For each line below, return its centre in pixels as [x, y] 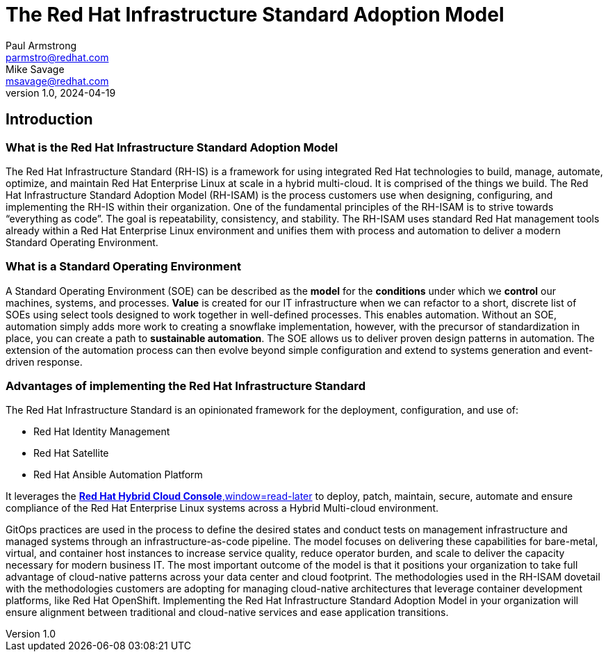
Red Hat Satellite [71, 453]
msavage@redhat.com [57, 81]
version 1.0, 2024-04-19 [61, 92]
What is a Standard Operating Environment [123, 267]
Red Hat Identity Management [102, 432]
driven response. [44, 362]
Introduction [49, 120]
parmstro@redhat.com [57, 57]
